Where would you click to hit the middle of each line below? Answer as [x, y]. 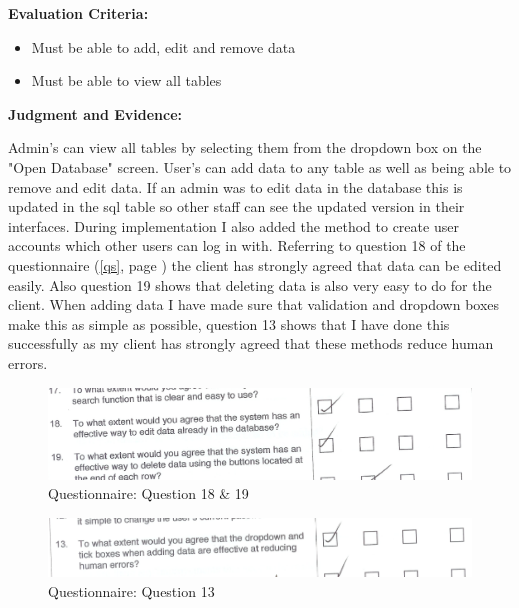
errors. [28, 362]
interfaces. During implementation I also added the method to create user [233, 225]
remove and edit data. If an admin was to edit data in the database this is [235, 186]
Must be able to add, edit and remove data [163, 46]
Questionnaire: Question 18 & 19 [148, 493]
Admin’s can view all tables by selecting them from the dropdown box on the [245, 147]
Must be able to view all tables [126, 80]
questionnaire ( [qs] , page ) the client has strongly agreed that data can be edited [255, 264]
